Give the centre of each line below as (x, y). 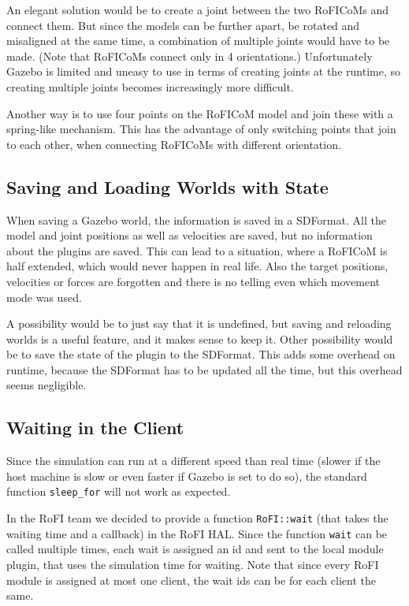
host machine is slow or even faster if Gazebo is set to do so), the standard (187, 476)
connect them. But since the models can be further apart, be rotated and (183, 25)
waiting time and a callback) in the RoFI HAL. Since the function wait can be (197, 533)
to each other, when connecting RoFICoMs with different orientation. (174, 144)
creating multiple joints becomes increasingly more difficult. (150, 86)
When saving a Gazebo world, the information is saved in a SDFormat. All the (196, 219)
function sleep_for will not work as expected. (119, 491)
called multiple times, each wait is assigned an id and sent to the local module (195, 549)
